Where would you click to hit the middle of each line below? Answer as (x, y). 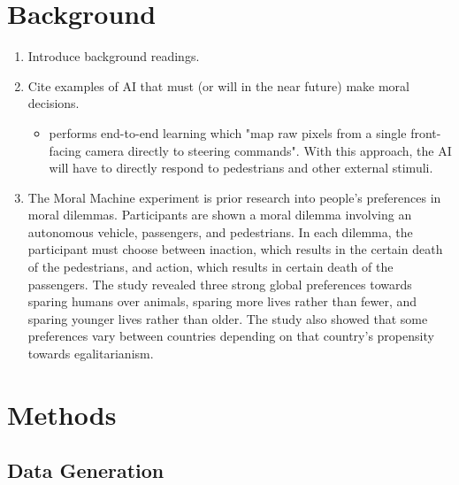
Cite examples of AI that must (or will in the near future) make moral (218, 85)
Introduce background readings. (114, 56)
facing (65, 150)
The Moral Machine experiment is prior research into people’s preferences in (234, 197)
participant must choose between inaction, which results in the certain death (235, 249)
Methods (62, 414)
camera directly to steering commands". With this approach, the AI (268, 150)
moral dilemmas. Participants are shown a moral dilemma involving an (220, 215)
